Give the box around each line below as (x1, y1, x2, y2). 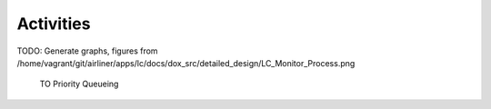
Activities (16, 14, 91, 34)
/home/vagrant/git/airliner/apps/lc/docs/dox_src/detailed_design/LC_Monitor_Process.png (16, 57, 356, 68)
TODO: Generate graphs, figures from (16, 45, 158, 56)
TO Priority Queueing (39, 78, 119, 90)
